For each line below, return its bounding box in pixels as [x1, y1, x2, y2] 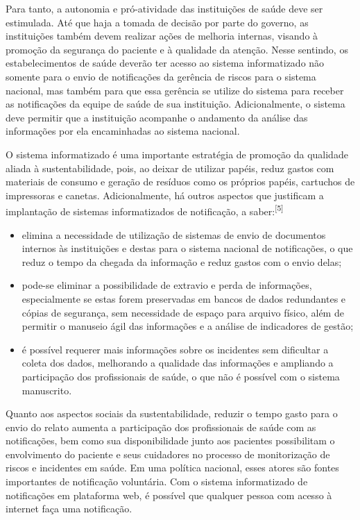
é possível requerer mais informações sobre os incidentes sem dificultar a [22, 342, 329, 356]
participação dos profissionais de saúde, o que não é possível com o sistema [22, 369, 340, 383]
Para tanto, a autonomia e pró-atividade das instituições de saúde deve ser [6, 1, 323, 15]
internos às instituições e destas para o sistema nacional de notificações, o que [22, 241, 353, 255]
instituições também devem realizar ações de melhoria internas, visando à [6, 28, 318, 43]
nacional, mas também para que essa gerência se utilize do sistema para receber [6, 83, 344, 97]
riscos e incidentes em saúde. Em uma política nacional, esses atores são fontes [6, 460, 339, 475]
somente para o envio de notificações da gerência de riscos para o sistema [6, 69, 316, 83]
